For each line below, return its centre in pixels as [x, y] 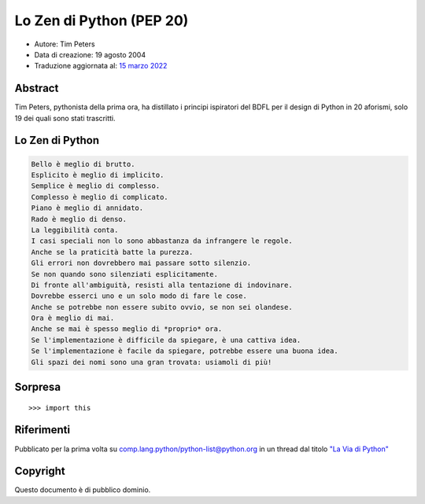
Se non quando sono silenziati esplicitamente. [124, 274]
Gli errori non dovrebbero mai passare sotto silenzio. [141, 263]
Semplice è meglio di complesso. [96, 186]
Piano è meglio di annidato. [87, 208]
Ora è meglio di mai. [73, 318]
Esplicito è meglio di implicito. [98, 175]
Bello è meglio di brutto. [83, 164]
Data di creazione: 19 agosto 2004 [90, 54]
